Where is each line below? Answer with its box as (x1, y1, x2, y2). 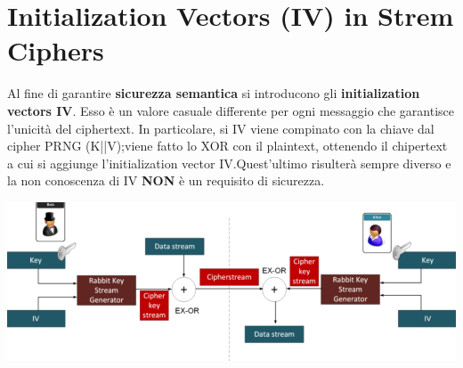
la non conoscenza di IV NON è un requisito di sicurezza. (7, 171, 325, 190)
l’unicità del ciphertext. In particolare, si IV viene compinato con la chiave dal (7, 119, 435, 137)
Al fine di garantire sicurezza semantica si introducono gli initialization (7, 84, 420, 102)
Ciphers (7, 32, 104, 69)
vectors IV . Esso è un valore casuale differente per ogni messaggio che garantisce (7, 101, 455, 119)
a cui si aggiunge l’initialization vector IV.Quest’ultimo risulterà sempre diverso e (7, 153, 451, 172)
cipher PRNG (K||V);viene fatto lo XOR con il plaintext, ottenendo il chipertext (7, 136, 448, 155)
